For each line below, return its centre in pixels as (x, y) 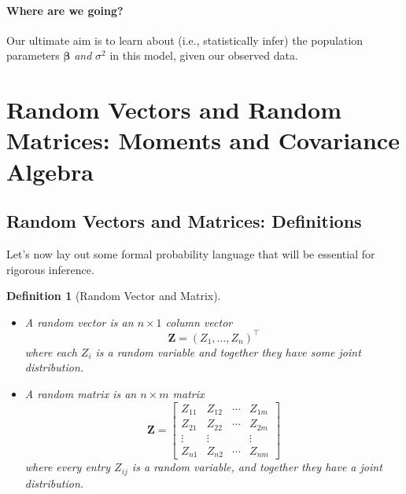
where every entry (68, 467)
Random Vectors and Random (174, 110)
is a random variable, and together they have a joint (257, 467)
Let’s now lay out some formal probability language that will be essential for (191, 253)
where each (51, 351)
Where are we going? (65, 10)
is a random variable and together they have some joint (228, 351)
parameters (33, 55)
